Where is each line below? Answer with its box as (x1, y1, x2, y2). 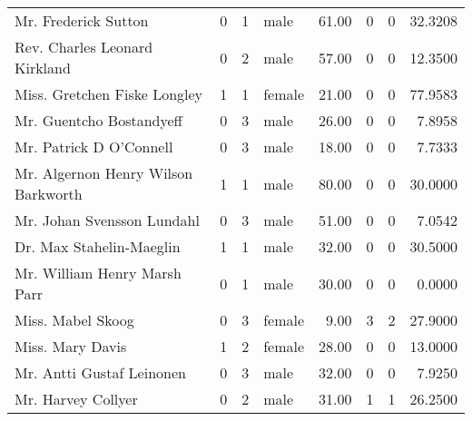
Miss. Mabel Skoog (15, 309, 134, 330)
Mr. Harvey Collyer (15, 388, 138, 409)
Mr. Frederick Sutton (15, 10, 149, 31)
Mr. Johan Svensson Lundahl (15, 210, 200, 230)
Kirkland (15, 57, 71, 78)
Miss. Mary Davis (15, 336, 127, 357)
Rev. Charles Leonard (15, 36, 153, 57)
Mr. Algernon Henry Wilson (15, 162, 193, 183)
